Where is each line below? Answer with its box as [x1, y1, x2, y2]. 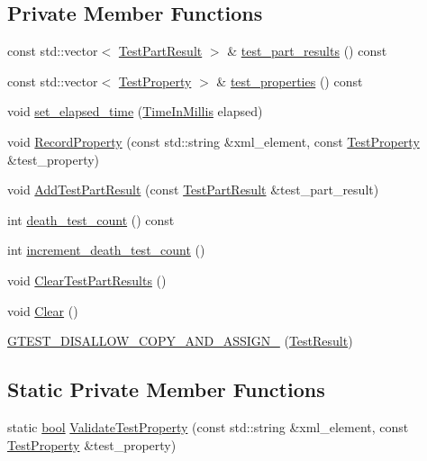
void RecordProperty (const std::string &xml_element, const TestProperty [7, 131, 420, 150]
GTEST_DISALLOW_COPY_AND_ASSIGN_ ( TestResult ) [7, 331, 353, 350]
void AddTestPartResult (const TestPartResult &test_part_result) [7, 180, 379, 199]
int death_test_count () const [7, 210, 175, 229]
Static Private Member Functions [7, 375, 325, 403]
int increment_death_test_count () [7, 240, 205, 259]
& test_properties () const [216, 71, 363, 90]
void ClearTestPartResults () [7, 270, 167, 289]
